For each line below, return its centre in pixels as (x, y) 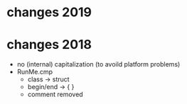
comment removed (55, 94)
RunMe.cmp (35, 72)
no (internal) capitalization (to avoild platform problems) (98, 64)
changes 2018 (49, 45)
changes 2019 (49, 12)
